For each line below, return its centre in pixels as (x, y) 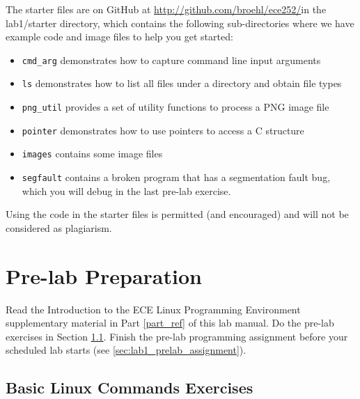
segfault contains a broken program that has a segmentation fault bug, (176, 177)
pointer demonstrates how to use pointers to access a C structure (163, 130)
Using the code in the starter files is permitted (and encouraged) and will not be (177, 214)
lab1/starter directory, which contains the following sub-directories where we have (180, 23)
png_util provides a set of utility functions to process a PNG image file (175, 107)
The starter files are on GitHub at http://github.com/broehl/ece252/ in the (166, 9)
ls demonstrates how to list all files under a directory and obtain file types (182, 83)
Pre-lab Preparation (104, 275)
